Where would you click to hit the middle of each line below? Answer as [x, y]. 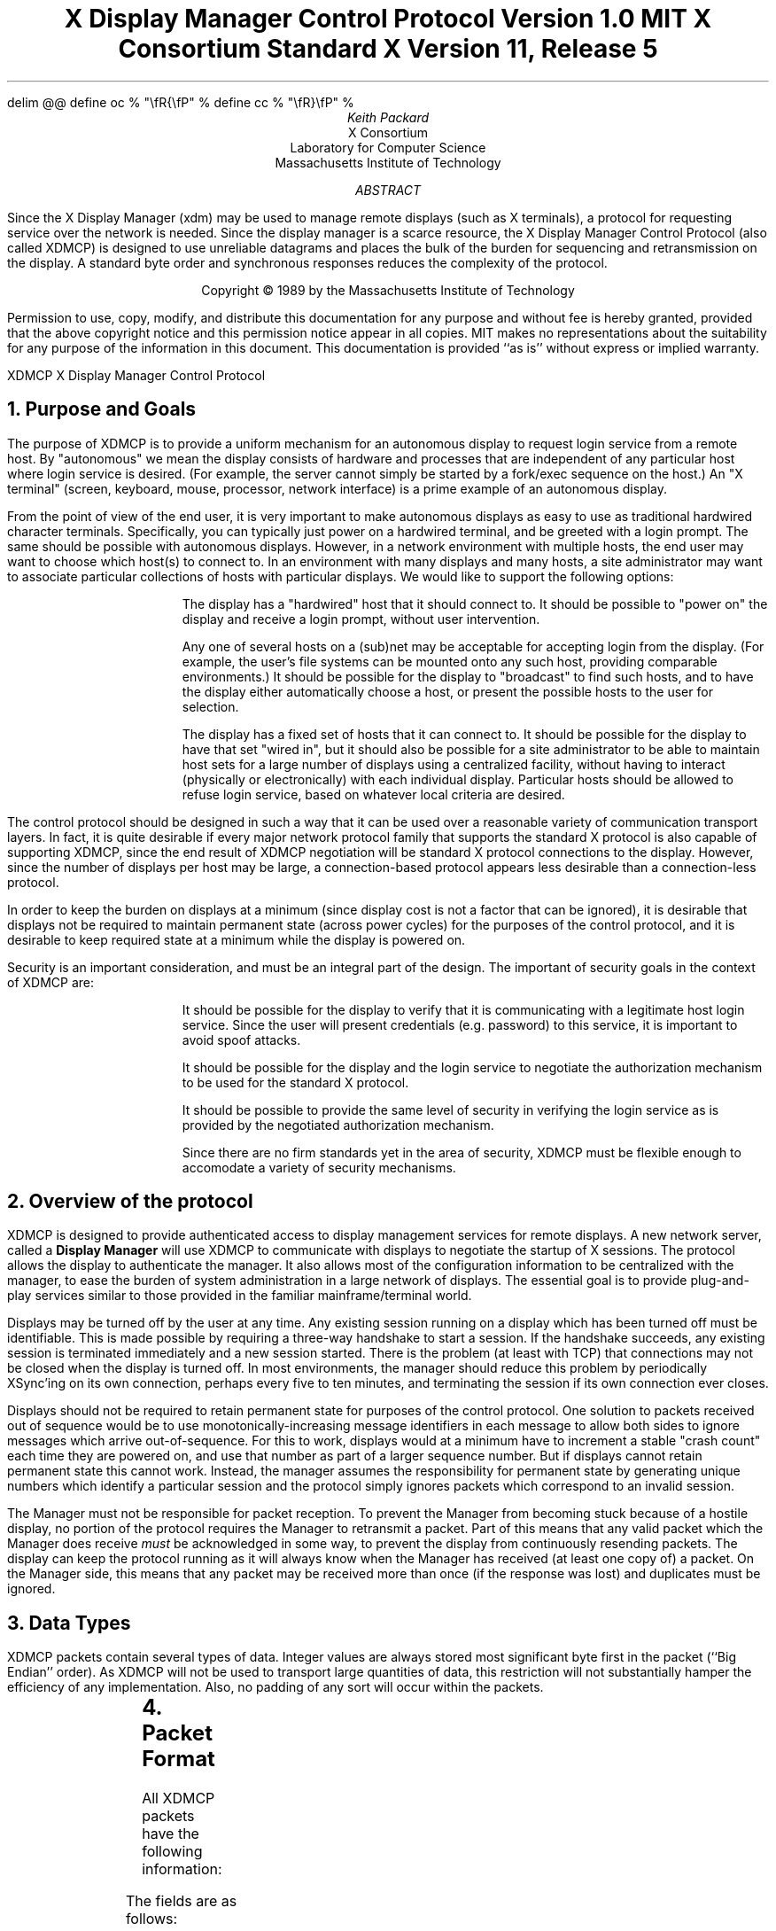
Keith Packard [388, 117]
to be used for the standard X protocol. [295, 1082]
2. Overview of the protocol [130, 1202]
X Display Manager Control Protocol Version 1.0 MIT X [388, 19]
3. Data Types [69, 1623]
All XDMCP [178, 1799]
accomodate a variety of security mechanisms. [319, 1167]
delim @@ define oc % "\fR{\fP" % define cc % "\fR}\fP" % [181, 102]
